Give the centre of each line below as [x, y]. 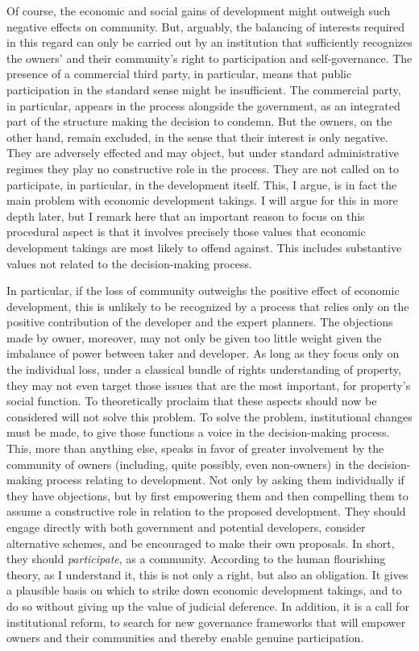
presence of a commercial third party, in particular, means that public [179, 74]
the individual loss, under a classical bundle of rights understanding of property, [204, 369]
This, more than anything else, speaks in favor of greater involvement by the [195, 448]
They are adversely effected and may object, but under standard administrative [203, 153]
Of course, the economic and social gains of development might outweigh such [199, 10]
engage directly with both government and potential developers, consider [186, 527]
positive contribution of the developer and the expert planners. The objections [200, 322]
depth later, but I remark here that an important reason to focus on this [186, 216]
